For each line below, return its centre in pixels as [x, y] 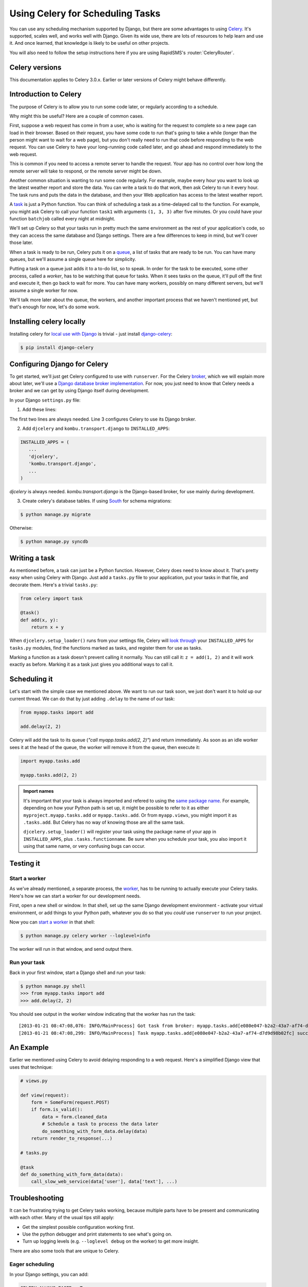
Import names [38, 791]
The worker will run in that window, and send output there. [71, 949]
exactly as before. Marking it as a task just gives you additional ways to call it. [92, 665]
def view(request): [45, 1095]
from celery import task [52, 598]
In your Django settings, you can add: [49, 1274]
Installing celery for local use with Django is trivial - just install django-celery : [91, 334]
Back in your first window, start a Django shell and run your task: [78, 972]
